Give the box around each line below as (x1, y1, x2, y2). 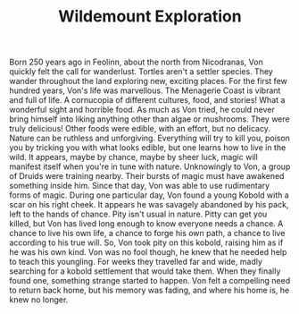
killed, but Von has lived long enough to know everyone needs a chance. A (9, 218, 284, 229)
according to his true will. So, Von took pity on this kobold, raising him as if (9, 237, 284, 248)
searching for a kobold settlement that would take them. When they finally (9, 266, 281, 276)
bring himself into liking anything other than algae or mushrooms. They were (9, 114, 290, 124)
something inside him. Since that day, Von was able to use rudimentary (9, 181, 270, 191)
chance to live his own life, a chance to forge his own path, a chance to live (9, 228, 286, 239)
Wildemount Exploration (57, 6, 243, 27)
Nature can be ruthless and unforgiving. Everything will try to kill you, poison (9, 132, 290, 144)
